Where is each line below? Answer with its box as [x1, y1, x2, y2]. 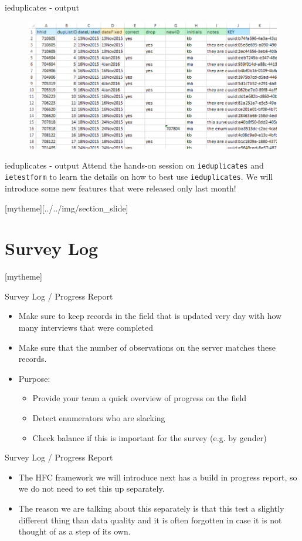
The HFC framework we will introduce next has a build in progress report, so [18, 471, 297, 483]
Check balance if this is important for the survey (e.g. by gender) [32, 431, 267, 443]
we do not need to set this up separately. [18, 482, 165, 495]
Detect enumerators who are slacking [32, 411, 165, 424]
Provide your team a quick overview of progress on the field [32, 392, 247, 404]
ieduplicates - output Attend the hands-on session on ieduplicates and [5, 159, 264, 171]
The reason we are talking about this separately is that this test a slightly [18, 502, 284, 514]
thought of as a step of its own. [18, 525, 131, 537]
